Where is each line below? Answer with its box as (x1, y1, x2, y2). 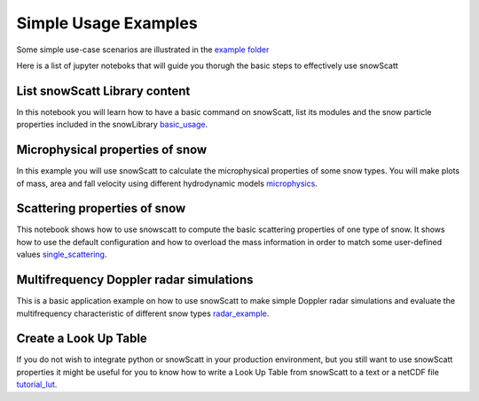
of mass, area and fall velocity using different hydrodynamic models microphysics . (16, 178, 318, 189)
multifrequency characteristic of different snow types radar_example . (16, 308, 270, 319)
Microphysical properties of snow (16, 143, 208, 158)
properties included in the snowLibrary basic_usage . (16, 120, 208, 130)
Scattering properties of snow (16, 201, 186, 216)
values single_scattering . (16, 249, 107, 260)
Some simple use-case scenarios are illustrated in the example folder (16, 44, 270, 55)
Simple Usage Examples (16, 13, 199, 33)
